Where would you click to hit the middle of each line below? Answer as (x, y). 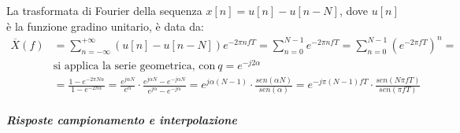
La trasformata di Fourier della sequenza (104, 10)
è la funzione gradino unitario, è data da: (105, 26)
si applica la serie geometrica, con (134, 66)
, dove (354, 10)
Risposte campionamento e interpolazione (122, 120)
